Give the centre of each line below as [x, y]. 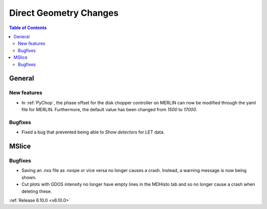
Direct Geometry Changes [64, 13]
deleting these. [37, 191]
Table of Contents [28, 28]
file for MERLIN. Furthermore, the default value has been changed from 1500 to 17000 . [110, 110]
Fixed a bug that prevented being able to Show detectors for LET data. [93, 132]
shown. [29, 177]
